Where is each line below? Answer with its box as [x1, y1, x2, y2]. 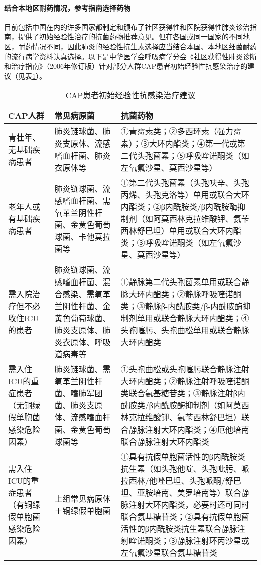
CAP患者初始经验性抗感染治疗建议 [65, 89, 196, 101]
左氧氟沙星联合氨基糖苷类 [120, 547, 217, 559]
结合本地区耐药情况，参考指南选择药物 [4, 2, 130, 13]
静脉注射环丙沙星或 [177, 535, 249, 547]
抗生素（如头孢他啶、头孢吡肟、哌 [120, 463, 249, 475]
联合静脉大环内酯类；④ [161, 312, 249, 324]
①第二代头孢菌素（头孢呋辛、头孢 [120, 177, 249, 189]
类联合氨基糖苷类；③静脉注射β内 [120, 387, 245, 399]
